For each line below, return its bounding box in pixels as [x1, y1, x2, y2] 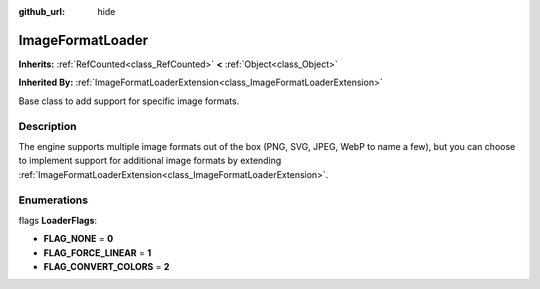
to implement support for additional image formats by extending [18, 155, 282, 167]
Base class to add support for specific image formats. [18, 95, 240, 107]
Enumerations [18, 193, 89, 207]
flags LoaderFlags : [18, 214, 98, 226]
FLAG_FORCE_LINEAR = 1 [43, 246, 152, 259]
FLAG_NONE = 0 [43, 233, 114, 245]
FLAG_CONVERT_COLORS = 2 [43, 260, 170, 272]
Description [18, 120, 77, 134]
